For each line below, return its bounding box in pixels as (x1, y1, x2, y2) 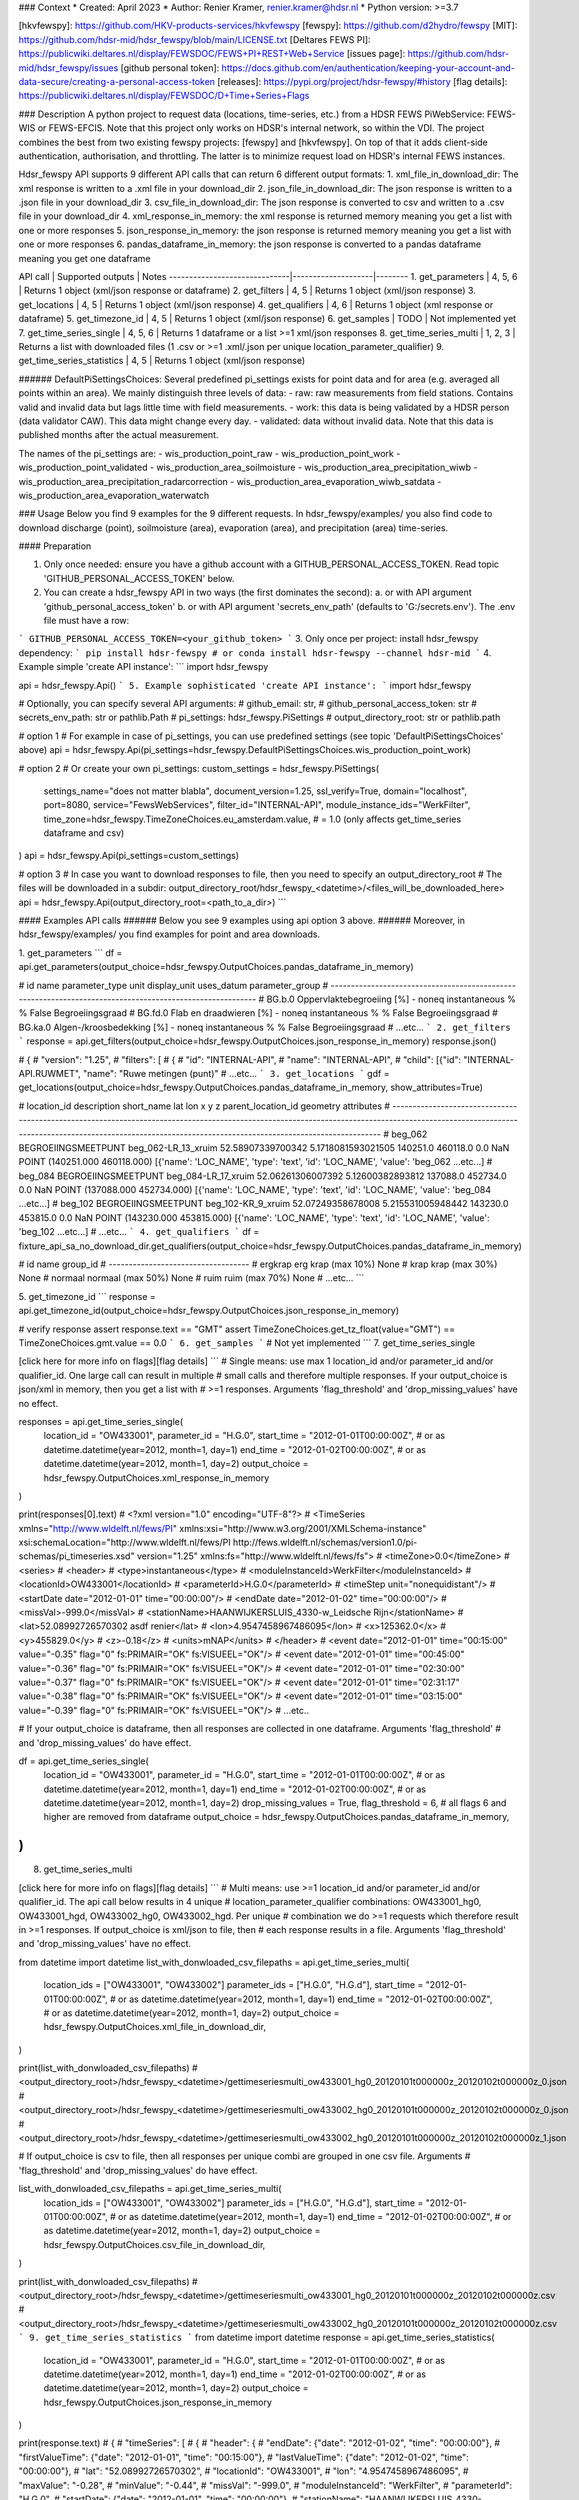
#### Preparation (18, 540, 92, 552)
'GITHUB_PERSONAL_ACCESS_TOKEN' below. (43, 572, 235, 584)
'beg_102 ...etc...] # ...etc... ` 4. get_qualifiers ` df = (18, 1226, 260, 1238)
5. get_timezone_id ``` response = (18, 1290, 156, 1302)
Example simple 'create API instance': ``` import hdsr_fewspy (18, 661, 269, 673)
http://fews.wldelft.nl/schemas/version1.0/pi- (232, 1536, 418, 1549)
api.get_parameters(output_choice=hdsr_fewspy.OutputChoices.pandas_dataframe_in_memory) (18, 961, 414, 973)
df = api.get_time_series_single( (18, 1755, 149, 1767)
